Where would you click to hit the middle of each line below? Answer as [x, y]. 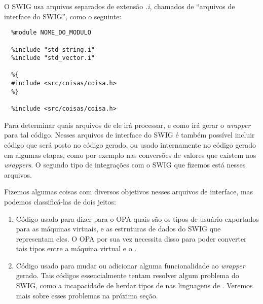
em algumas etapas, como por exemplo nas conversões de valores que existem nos [130, 155]
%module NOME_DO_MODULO [51, 33]
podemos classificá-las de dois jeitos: [60, 201]
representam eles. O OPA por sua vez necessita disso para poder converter [131, 238]
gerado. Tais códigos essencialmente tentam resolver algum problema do [127, 275]
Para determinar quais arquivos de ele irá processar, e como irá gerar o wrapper [127, 125]
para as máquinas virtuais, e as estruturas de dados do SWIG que [118, 229]
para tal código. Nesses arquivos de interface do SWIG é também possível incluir [129, 135]
